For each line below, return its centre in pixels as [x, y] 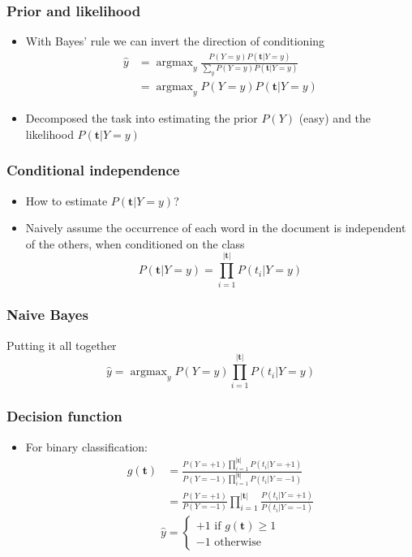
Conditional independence [93, 170]
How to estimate [67, 200]
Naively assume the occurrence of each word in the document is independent [216, 228]
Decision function [64, 416]
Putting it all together [62, 345]
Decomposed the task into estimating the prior [142, 118]
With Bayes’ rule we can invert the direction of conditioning [175, 41]
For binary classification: [86, 446]
